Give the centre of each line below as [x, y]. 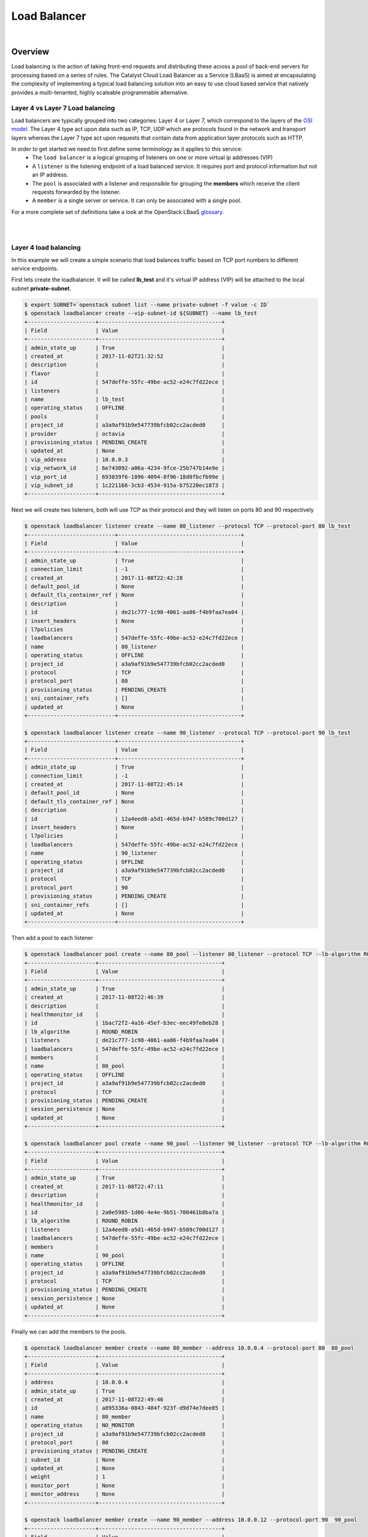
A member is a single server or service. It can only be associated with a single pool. [137, 200]
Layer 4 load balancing [46, 248]
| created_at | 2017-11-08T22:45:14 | [134, 784]
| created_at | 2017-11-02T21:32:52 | [125, 356]
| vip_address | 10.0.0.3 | [125, 459]
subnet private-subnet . [41, 288]
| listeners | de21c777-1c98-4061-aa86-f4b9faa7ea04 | [125, 1040]
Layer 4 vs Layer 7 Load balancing [63, 108]
